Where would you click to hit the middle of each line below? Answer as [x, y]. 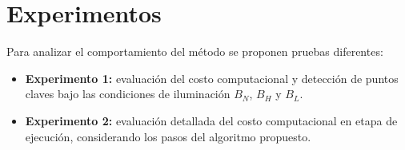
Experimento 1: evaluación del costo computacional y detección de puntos [212, 78]
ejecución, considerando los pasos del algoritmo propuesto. [168, 136]
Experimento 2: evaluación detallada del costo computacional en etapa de [211, 120]
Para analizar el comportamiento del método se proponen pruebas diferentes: [195, 51]
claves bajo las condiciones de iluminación [128, 94]
